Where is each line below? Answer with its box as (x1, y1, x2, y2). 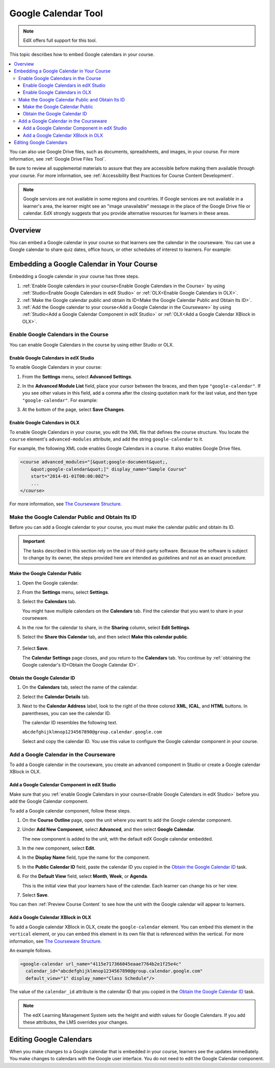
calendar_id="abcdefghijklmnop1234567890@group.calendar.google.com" (25, 968, 203, 974)
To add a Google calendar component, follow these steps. (9, 807, 131, 813)
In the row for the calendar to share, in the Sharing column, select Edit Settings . (22, 624, 191, 630)
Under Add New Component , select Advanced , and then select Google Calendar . (22, 826, 196, 832)
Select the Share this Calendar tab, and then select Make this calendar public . (22, 633, 188, 640)
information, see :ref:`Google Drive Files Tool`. (9, 156, 106, 162)
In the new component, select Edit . (22, 845, 96, 851)
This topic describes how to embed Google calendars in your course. (9, 52, 155, 58)
